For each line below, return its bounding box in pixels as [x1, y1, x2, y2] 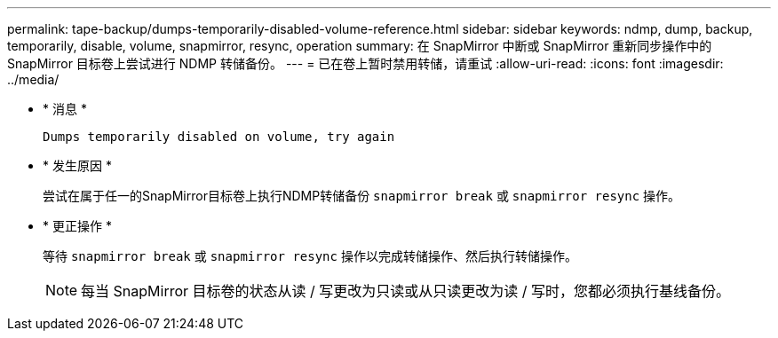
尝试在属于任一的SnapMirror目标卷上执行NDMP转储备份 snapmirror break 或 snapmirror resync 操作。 [43, 188, 681, 203]
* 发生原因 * [43, 158, 112, 173]
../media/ [7, 72, 60, 87]
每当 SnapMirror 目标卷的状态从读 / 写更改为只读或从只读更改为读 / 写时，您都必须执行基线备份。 [81, 282, 731, 300]
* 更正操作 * [43, 218, 112, 233]
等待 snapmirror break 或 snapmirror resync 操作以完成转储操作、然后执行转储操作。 [43, 248, 577, 263]
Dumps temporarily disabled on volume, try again [43, 130, 395, 144]
